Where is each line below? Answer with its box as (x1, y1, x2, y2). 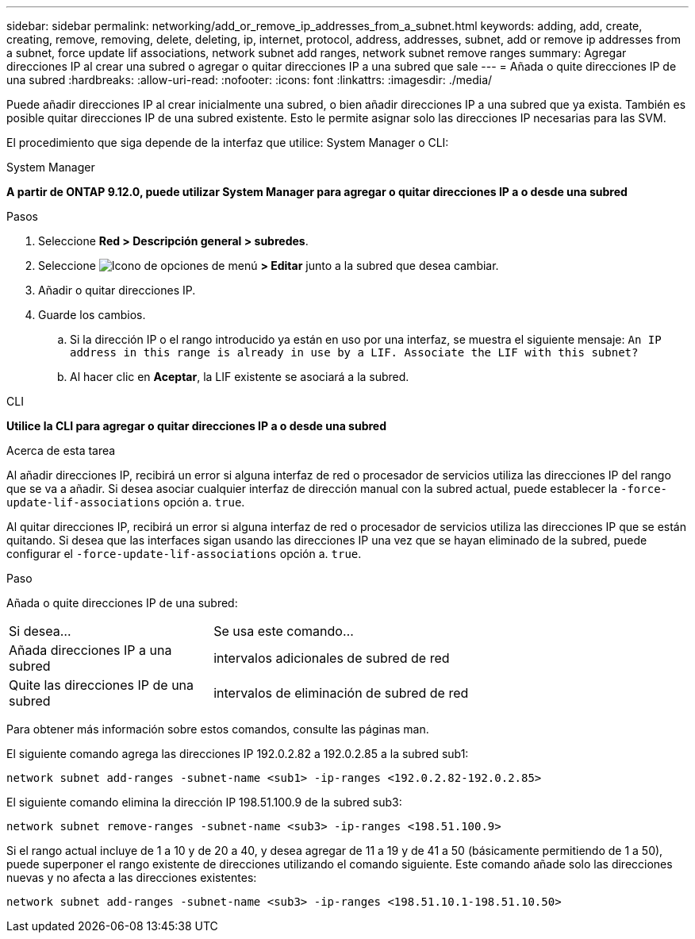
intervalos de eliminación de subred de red (213, 685, 469, 701)
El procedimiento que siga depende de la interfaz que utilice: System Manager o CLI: (6, 136, 449, 149)
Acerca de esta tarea (6, 444, 116, 457)
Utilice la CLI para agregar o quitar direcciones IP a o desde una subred (6, 419, 387, 433)
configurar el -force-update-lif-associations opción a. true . (6, 547, 362, 560)
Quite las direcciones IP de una (9, 677, 194, 693)
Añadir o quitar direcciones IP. (38, 283, 196, 297)
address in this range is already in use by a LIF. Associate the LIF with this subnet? (70, 346, 639, 359)
